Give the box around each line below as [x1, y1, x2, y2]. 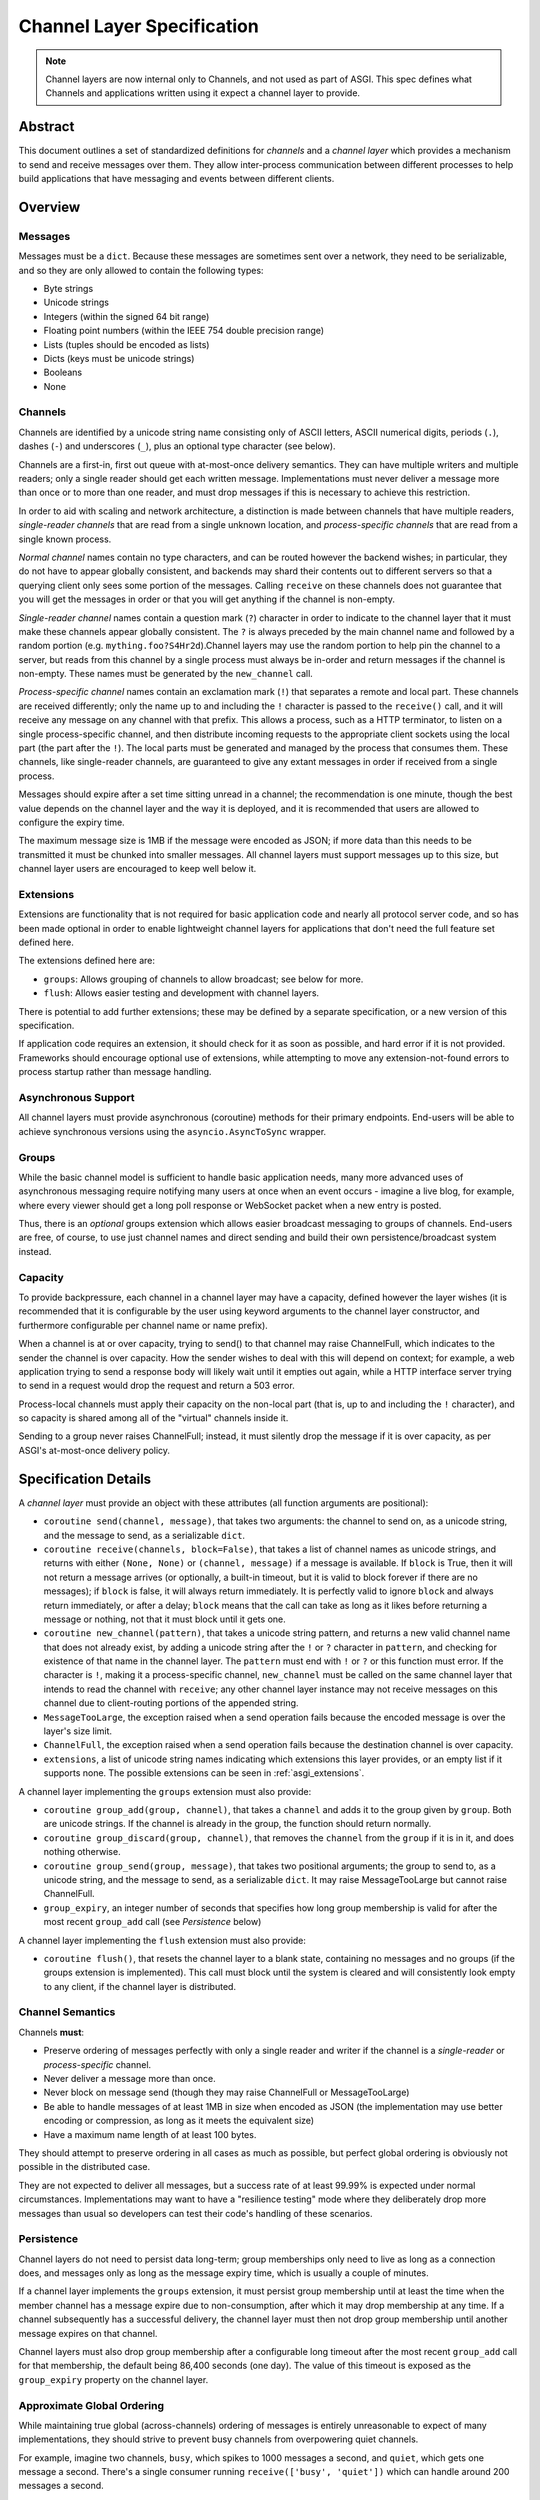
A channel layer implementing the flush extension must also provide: [18, 1934, 307, 1946]
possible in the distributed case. [18, 2161, 151, 2173]
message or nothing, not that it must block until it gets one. [43, 1613, 286, 1625]
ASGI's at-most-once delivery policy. [18, 1444, 170, 1456]
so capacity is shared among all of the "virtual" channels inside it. [18, 1412, 289, 1424]
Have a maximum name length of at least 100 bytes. [43, 2128, 257, 2140]
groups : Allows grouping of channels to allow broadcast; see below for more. [43, 973, 364, 985]
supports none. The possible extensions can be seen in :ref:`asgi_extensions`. [43, 1767, 365, 1779]
